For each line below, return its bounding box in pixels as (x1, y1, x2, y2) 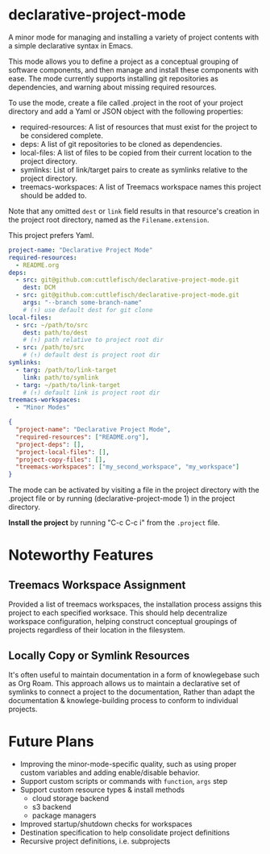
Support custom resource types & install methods (19, 785, 185, 794)
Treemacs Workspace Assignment (8, 578, 186, 592)
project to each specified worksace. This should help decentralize (8, 608, 228, 618)
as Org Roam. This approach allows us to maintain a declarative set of (8, 679, 240, 688)
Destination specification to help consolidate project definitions (19, 827, 231, 837)
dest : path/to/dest (23, 328, 89, 336)
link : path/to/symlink (23, 373, 99, 381)
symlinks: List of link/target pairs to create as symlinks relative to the (19, 165, 248, 174)
